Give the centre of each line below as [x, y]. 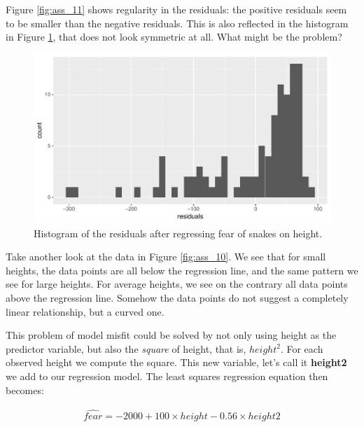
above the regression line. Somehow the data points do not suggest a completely [177, 297]
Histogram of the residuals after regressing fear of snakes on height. [178, 233]
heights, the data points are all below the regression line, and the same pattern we [182, 270]
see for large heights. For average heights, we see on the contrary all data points [177, 284]
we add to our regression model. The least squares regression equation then [167, 376]
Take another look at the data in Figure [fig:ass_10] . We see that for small [166, 257]
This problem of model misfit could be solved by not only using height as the [171, 335]
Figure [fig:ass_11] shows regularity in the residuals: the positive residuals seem [176, 9]
